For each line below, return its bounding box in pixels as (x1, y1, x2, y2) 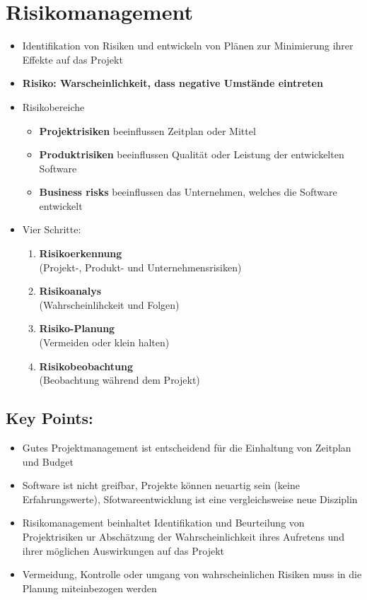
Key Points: (6, 407, 93, 429)
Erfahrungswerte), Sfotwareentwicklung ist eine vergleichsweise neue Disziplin (22, 491, 358, 506)
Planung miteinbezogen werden (22, 580, 157, 595)
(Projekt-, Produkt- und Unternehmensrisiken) (39, 259, 242, 274)
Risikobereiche (22, 99, 85, 114)
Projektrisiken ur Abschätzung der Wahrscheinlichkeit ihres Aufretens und (22, 529, 344, 543)
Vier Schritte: (22, 222, 81, 237)
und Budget (22, 454, 74, 469)
